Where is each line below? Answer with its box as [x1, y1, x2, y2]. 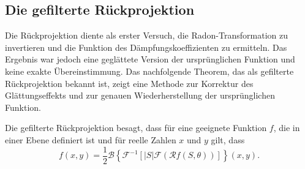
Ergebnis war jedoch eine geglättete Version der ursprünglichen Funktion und [5, 53, 295, 66]
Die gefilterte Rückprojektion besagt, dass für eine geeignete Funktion [5, 121, 267, 134]
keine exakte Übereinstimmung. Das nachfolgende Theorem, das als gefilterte [5, 64, 294, 77]
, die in [273, 121, 300, 134]
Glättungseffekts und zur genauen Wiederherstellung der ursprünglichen [5, 89, 275, 102]
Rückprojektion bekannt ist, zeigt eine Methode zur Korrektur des [5, 77, 254, 89]
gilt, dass [211, 133, 245, 146]
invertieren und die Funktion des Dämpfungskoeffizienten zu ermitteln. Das [5, 40, 287, 53]
